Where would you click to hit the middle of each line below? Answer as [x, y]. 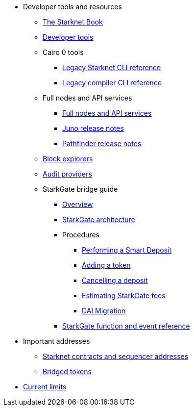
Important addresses [57, 341]
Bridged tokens [67, 372]
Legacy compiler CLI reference [112, 83]
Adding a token [106, 265]
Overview [78, 204]
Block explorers [68, 159]
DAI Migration [104, 311]
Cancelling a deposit [115, 280]
